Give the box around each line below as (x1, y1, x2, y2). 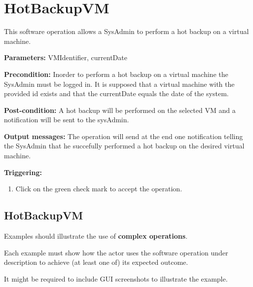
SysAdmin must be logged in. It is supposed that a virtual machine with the (4, 78, 235, 89)
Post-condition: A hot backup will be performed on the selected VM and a (4, 105, 236, 115)
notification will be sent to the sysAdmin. (4, 114, 129, 125)
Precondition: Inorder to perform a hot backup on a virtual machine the (4, 69, 228, 79)
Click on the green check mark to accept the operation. (15, 183, 182, 194)
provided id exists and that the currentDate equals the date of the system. (4, 88, 229, 99)
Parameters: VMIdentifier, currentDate (4, 52, 127, 63)
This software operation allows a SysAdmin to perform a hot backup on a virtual (4, 26, 249, 36)
